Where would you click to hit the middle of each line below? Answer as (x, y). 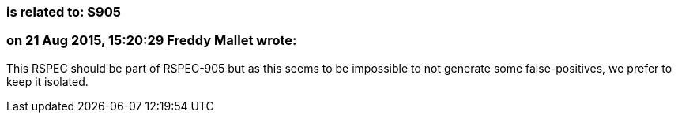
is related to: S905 (64, 12)
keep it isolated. (47, 81)
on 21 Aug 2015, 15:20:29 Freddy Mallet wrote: (152, 41)
